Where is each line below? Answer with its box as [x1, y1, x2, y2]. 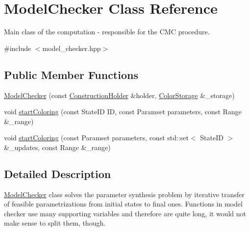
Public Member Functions [4, 67, 138, 82]
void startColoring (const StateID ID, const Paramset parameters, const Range [4, 106, 242, 117]
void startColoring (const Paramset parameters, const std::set [4, 132, 189, 143]
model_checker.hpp [42, 43, 101, 53]
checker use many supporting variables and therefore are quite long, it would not [4, 208, 246, 218]
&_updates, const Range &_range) [4, 142, 111, 152]
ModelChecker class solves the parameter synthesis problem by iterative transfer [4, 189, 245, 199]
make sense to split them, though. [4, 218, 106, 228]
